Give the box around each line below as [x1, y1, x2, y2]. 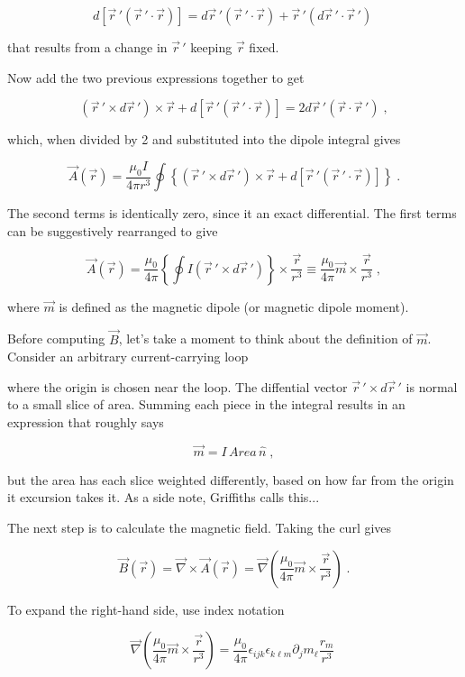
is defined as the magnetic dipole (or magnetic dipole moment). [59, 297, 409, 316]
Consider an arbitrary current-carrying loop [7, 347, 249, 366]
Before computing [7, 329, 105, 348]
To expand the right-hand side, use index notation [7, 599, 285, 618]
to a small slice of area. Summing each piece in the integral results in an [7, 395, 406, 414]
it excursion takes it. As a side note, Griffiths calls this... [7, 488, 320, 507]
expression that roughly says [7, 413, 164, 432]
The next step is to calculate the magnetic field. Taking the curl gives [7, 518, 392, 537]
